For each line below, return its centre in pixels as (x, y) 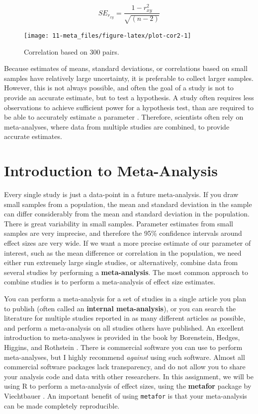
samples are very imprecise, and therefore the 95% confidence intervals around (123, 233)
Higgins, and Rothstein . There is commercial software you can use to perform (123, 347)
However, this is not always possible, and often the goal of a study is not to (119, 88)
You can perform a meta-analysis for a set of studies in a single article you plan (125, 299)
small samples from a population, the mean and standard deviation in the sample (128, 204)
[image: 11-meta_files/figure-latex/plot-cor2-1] (108, 35)
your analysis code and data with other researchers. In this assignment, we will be (129, 376)
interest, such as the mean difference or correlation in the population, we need (123, 252)
